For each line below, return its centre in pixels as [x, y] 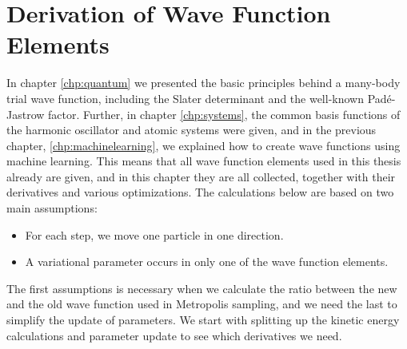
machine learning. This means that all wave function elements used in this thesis [204, 161]
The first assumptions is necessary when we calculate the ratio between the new [202, 288]
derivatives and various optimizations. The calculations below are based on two [200, 192]
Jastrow [26, 114]
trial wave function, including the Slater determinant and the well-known [185, 98]
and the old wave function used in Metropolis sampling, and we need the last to [202, 304]
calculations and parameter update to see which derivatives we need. [174, 335]
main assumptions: [52, 208]
